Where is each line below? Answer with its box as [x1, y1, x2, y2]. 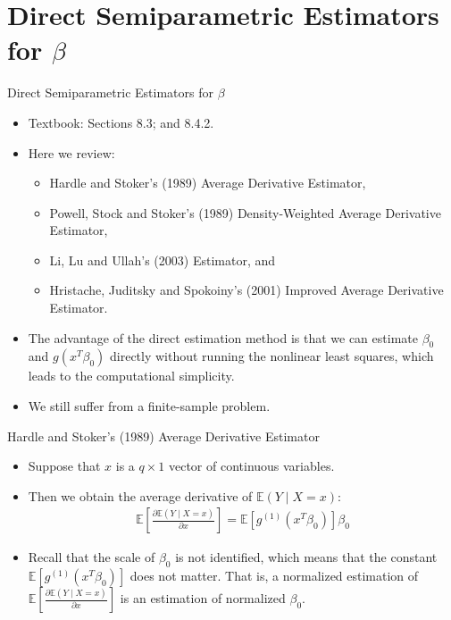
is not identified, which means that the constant [175, 548, 438, 566]
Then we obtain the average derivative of [28, 486, 253, 505]
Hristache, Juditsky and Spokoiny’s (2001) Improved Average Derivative [49, 281, 444, 299]
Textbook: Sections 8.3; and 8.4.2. [28, 113, 214, 131]
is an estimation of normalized [120, 589, 286, 607]
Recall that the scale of [28, 548, 155, 566]
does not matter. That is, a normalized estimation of [129, 566, 419, 585]
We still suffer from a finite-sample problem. [28, 397, 271, 415]
